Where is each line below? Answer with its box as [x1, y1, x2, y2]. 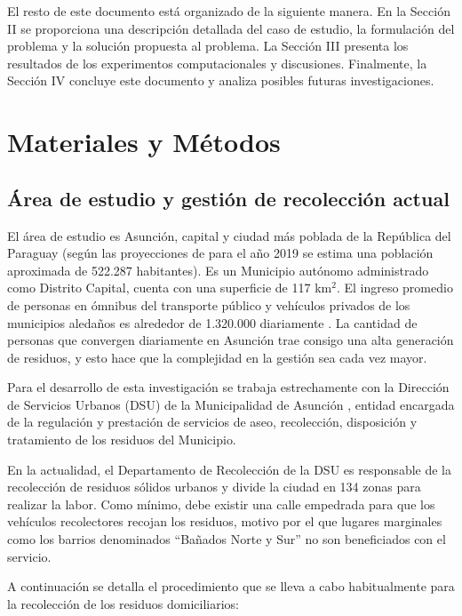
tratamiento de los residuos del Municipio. [7, 430, 236, 449]
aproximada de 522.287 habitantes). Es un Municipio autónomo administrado [7, 260, 429, 279]
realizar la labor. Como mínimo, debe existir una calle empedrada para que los [7, 494, 435, 513]
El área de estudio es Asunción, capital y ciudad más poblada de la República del [7, 226, 451, 244]
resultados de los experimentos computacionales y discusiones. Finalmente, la [7, 53, 427, 72]
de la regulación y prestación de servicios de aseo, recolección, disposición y [7, 412, 418, 431]
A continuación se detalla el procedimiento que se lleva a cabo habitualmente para [7, 577, 455, 596]
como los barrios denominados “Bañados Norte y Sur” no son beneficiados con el [7, 530, 446, 548]
